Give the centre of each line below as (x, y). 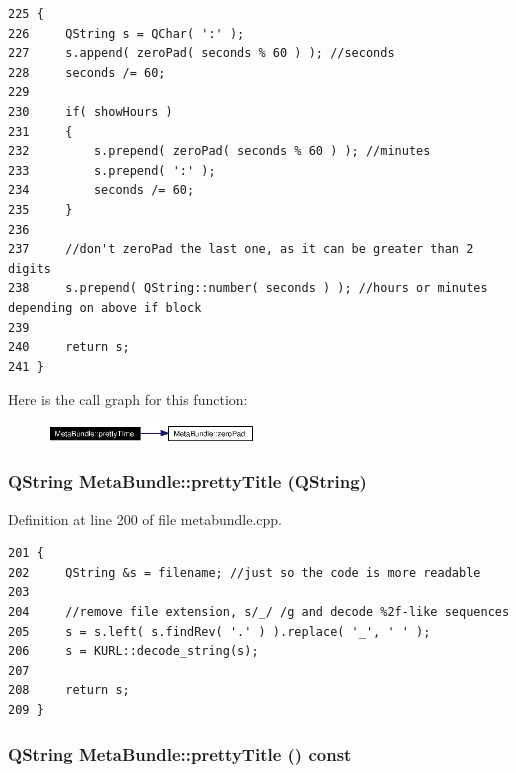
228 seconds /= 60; (87, 72)
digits (29, 268)
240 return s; (69, 347)
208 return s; (69, 690)
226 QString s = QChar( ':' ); (126, 33)
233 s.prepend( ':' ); (112, 170)
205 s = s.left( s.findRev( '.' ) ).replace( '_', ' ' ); (219, 631)
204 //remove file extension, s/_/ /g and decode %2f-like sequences (259, 612)
